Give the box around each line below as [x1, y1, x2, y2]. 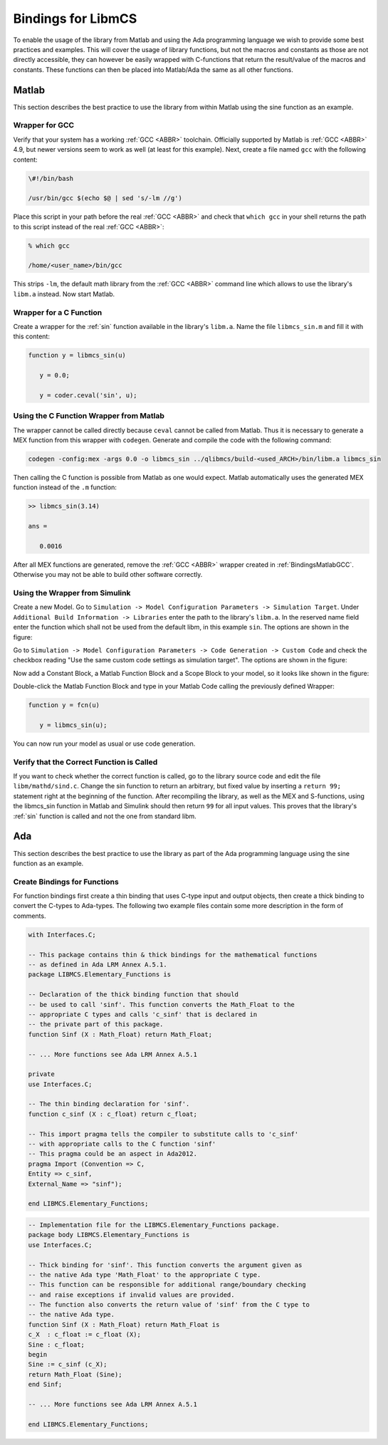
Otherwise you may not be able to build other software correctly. [13, 570, 203, 579]
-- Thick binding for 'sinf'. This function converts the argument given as [28, 1261, 303, 1269]
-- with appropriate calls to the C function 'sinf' [28, 1140, 216, 1148]
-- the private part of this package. [28, 1021, 164, 1028]
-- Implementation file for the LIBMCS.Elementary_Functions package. [28, 1221, 280, 1228]
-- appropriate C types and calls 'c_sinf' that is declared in [28, 1010, 258, 1018]
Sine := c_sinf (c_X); [28, 1360, 108, 1369]
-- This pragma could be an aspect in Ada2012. [28, 1150, 197, 1158]
